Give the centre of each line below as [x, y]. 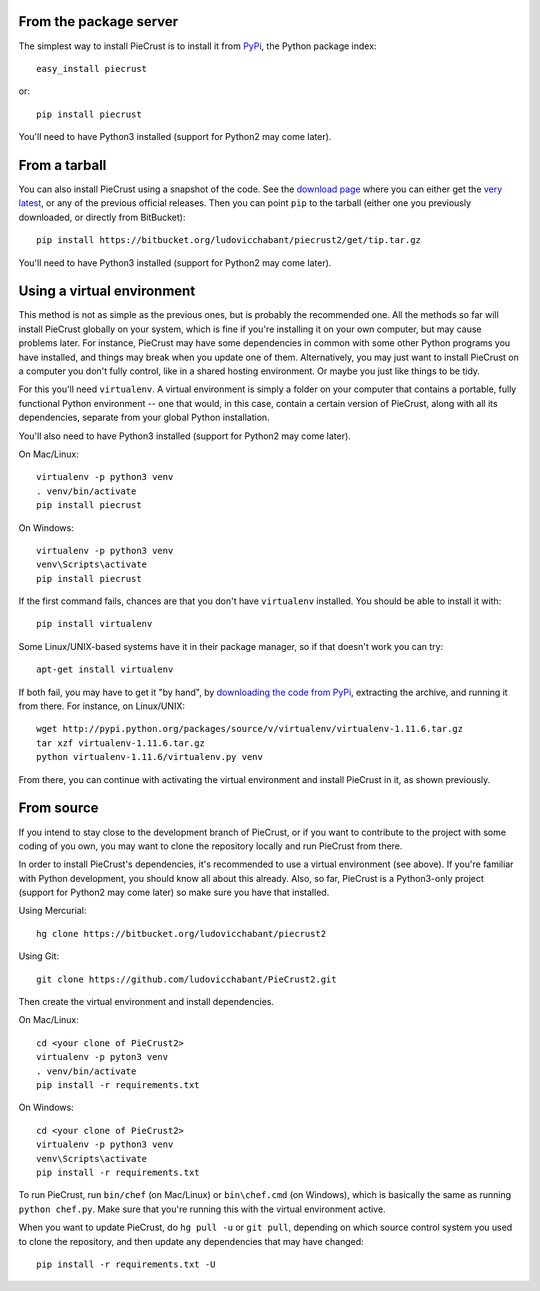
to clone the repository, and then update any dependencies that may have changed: [191, 1241]
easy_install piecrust [92, 68]
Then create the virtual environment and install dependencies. [146, 1002]
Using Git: [39, 956]
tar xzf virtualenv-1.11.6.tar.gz [120, 743]
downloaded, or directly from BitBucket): [102, 217]
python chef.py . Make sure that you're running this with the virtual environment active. [202, 1209]
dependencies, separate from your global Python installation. [144, 417]
